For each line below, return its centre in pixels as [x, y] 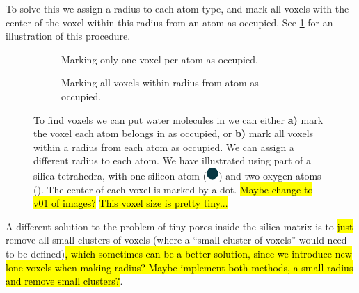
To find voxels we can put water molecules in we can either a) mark [178, 119]
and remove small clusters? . [64, 281]
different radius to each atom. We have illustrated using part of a [172, 160]
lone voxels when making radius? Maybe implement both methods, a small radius [179, 267]
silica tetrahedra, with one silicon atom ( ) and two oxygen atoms [177, 175]
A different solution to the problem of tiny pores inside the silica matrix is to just [179, 226]
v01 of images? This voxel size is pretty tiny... [131, 203]
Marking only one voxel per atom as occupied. [160, 59]
